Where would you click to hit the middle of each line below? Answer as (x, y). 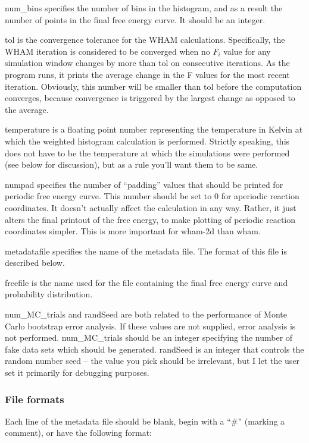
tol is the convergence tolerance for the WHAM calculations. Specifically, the (145, 40)
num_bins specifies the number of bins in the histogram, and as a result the (144, 8)
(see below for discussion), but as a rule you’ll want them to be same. (132, 164)
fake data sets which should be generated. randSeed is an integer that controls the (154, 349)
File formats (35, 399)
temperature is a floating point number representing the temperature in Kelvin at (154, 129)
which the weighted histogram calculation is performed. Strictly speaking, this (147, 141)
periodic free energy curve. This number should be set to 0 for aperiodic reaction (152, 196)
